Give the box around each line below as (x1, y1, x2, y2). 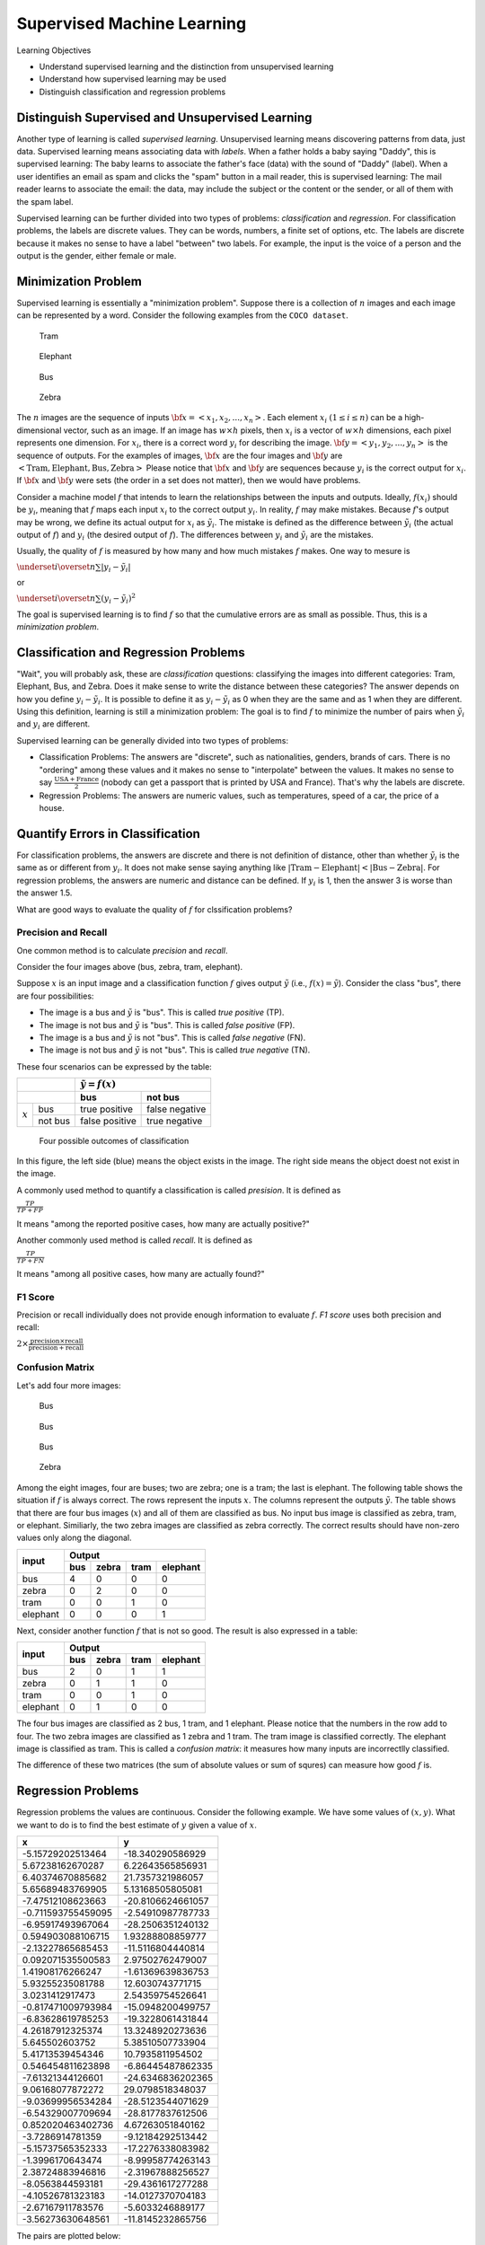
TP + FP (16, 1206, 44, 1215)
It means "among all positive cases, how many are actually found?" (16, 1268, 265, 1279)
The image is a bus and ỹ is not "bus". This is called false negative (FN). (39, 1033, 306, 1043)
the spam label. (16, 196, 74, 207)
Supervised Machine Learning (16, 13, 247, 33)
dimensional (16, 425, 62, 436)
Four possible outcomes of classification (39, 1135, 190, 1146)
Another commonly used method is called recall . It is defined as (16, 1235, 253, 1246)
